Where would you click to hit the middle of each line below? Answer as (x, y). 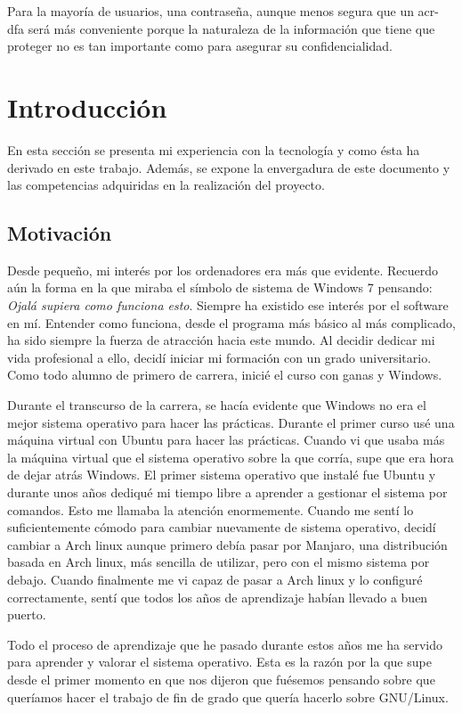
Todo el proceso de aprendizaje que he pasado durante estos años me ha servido (225, 644)
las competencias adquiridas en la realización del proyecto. (166, 185)
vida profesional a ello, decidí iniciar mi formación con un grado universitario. (219, 357)
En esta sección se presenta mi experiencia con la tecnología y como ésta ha (214, 149)
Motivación (60, 233)
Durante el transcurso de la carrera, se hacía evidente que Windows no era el (217, 405)
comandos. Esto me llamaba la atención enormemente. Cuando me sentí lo (211, 509)
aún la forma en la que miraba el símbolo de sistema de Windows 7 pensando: (220, 287)
